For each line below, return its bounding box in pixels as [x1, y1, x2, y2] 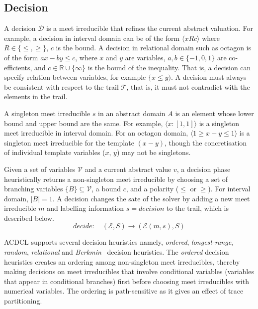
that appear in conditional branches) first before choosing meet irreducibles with [4, 276, 249, 286]
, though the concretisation [165, 137, 247, 148]
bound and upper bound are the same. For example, [4, 118, 163, 128]
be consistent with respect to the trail [4, 81, 119, 92]
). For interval [208, 183, 251, 194]
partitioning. [4, 296, 42, 306]
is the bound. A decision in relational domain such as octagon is [56, 42, 252, 53]
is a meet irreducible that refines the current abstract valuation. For [46, 23, 254, 33]
